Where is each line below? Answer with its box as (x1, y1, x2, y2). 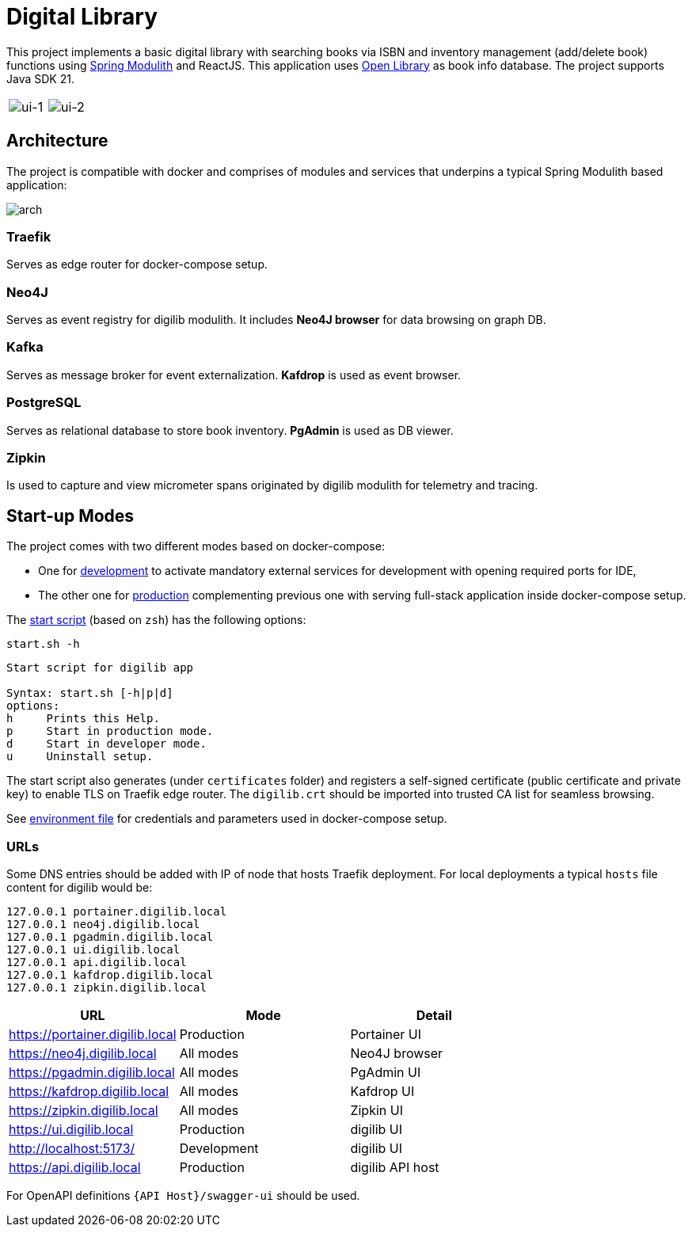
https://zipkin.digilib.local (9, 1102, 158, 1118)
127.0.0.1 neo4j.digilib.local (6, 917, 200, 930)
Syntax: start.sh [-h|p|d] (6, 687, 173, 700)
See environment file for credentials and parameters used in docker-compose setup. (6, 812, 447, 826)
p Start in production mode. (6, 725, 214, 738)
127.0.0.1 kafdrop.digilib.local (6, 968, 214, 981)
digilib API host (350, 1159, 439, 1175)
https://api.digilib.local (9, 1159, 141, 1175)
